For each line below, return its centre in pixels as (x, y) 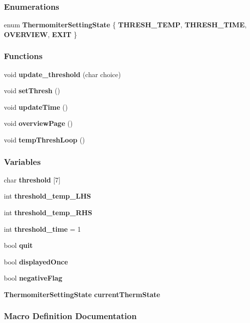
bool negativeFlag (33, 278)
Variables (22, 161)
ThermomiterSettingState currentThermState (82, 294)
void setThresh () (32, 91)
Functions (23, 56)
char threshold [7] (32, 179)
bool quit (18, 245)
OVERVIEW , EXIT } (41, 34)
